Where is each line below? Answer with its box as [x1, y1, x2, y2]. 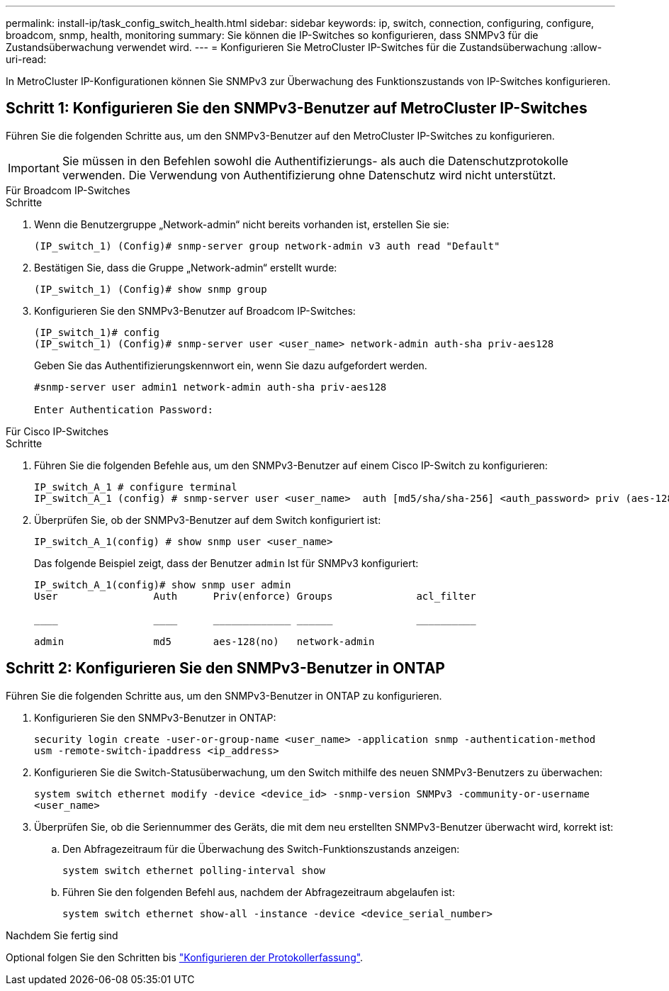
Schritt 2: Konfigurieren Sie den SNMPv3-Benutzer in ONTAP [6, 659, 445, 678]
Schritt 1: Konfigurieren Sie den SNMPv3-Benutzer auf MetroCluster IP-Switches [6, 99, 588, 118]
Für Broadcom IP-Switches [6, 184, 130, 196]
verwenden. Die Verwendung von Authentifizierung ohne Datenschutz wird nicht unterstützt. [62, 167, 556, 182]
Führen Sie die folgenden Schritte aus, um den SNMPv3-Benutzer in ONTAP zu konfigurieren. [6, 689, 442, 702]
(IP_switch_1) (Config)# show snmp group [34, 283, 267, 295]
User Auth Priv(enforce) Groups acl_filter [34, 590, 476, 602]
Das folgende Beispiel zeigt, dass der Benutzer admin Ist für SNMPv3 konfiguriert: [34, 556, 419, 569]
